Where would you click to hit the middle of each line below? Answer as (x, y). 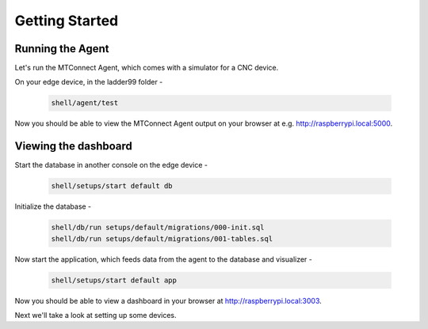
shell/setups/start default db (112, 186)
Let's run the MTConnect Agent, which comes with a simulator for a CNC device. (147, 68)
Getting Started (67, 21)
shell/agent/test (85, 103)
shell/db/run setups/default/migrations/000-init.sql (158, 228)
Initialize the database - (53, 206)
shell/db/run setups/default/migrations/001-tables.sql (162, 238)
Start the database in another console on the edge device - (111, 165)
